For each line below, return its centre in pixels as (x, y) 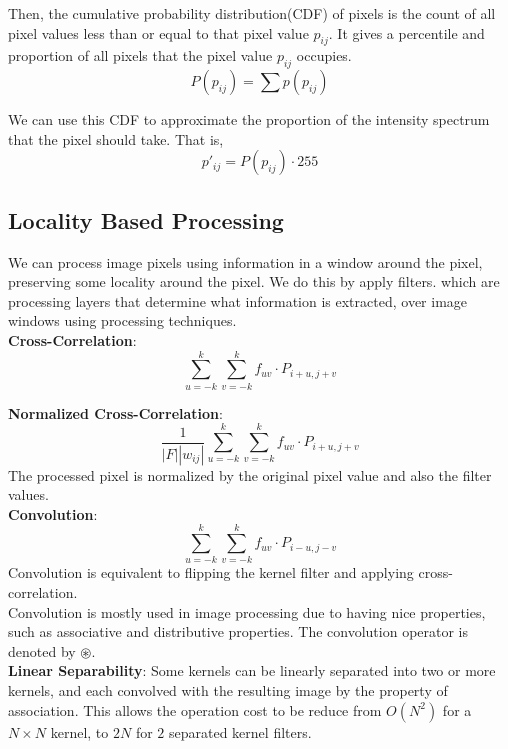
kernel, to (79, 731)
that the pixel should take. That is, (116, 138)
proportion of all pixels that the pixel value (140, 55)
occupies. (324, 55)
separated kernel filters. (240, 731)
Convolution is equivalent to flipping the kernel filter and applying (211, 572)
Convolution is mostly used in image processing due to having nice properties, (247, 611)
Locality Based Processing (146, 219)
